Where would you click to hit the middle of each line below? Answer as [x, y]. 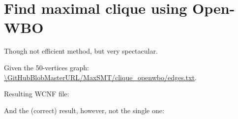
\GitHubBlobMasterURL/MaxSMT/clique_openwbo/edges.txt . [100, 77]
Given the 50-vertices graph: [46, 67]
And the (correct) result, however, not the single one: [84, 110]
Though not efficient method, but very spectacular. [81, 51]
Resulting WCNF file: [37, 94]
